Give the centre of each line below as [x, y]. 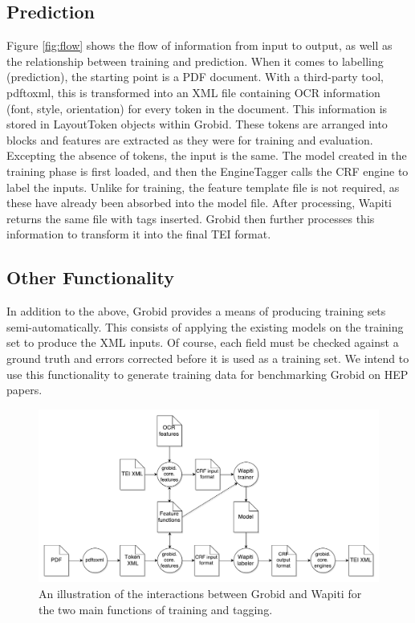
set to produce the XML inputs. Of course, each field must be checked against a [203, 342]
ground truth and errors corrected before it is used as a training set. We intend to [208, 358]
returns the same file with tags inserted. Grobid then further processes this [191, 218]
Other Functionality [90, 277]
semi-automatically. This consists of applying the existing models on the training [205, 326]
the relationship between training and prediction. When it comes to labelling [195, 61]
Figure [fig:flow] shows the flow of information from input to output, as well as [199, 45]
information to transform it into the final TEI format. [139, 234]
